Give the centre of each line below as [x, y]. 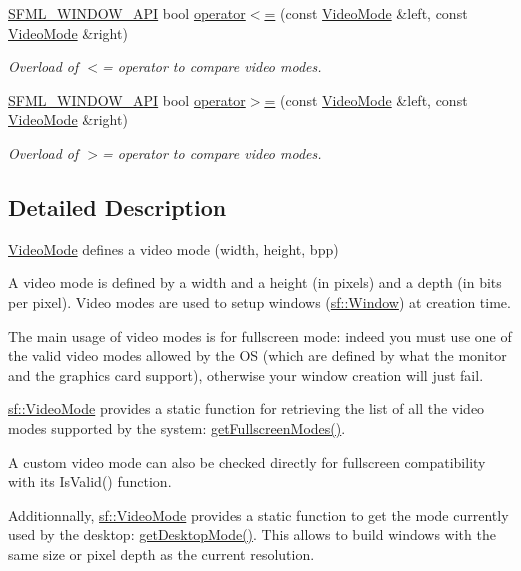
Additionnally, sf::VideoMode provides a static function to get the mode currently [258, 514]
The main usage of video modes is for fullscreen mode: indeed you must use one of [260, 335]
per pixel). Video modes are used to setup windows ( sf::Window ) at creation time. [259, 301]
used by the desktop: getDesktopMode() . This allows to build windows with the [252, 534]
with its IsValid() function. [90, 481]
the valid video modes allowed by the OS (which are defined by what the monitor [257, 355]
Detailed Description [117, 206]
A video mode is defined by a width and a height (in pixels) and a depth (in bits [255, 282]
